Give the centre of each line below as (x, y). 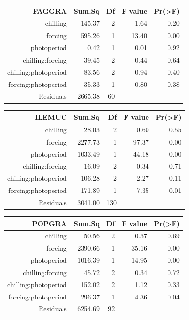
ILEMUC (51, 117)
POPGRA (49, 223)
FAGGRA (50, 11)
